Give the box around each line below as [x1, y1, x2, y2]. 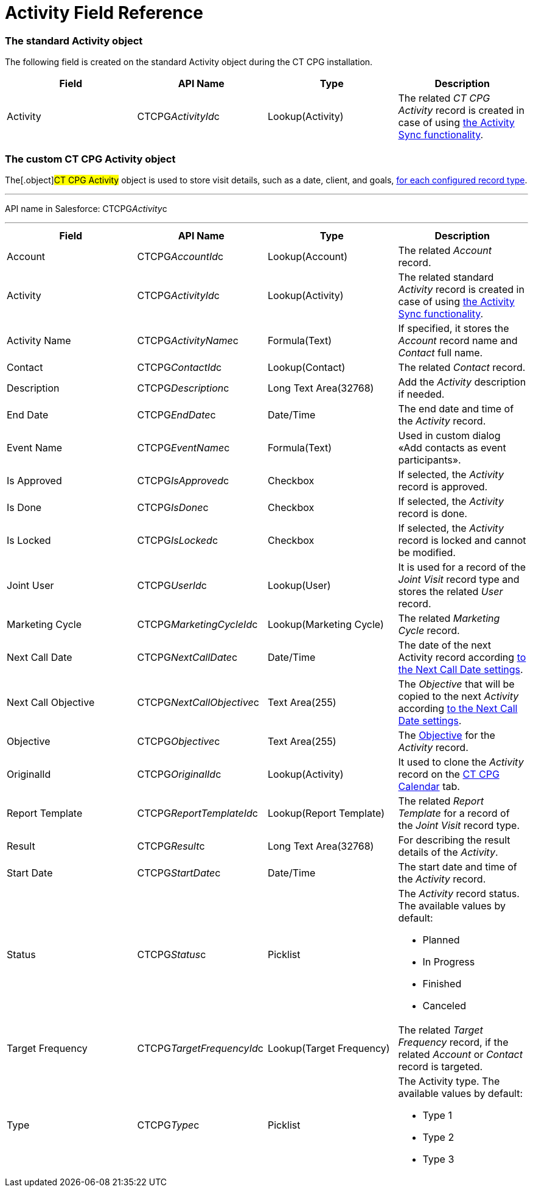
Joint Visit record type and [398, 573, 520, 585]
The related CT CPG [398, 92, 490, 105]
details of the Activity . [398, 845, 498, 858]
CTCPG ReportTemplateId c [137, 806, 258, 819]
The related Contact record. [398, 361, 526, 373]
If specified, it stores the [398, 322, 509, 334]
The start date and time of [398, 860, 517, 873]
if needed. [398, 387, 445, 400]
